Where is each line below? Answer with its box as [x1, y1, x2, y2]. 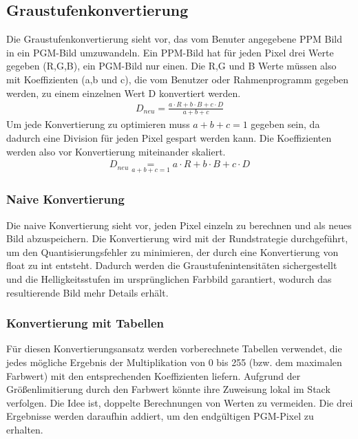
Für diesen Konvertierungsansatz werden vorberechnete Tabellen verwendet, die [6, 341, 342, 356]
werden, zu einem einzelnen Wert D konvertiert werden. [6, 85, 241, 100]
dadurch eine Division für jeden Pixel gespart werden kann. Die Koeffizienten [6, 130, 332, 144]
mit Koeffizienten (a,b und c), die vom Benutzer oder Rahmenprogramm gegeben [6, 72, 349, 86]
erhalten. [6, 422, 43, 436]
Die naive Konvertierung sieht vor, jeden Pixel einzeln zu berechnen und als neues [6, 217, 352, 232]
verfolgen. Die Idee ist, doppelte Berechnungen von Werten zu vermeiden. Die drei [6, 395, 353, 409]
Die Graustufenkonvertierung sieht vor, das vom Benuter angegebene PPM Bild [6, 32, 343, 46]
